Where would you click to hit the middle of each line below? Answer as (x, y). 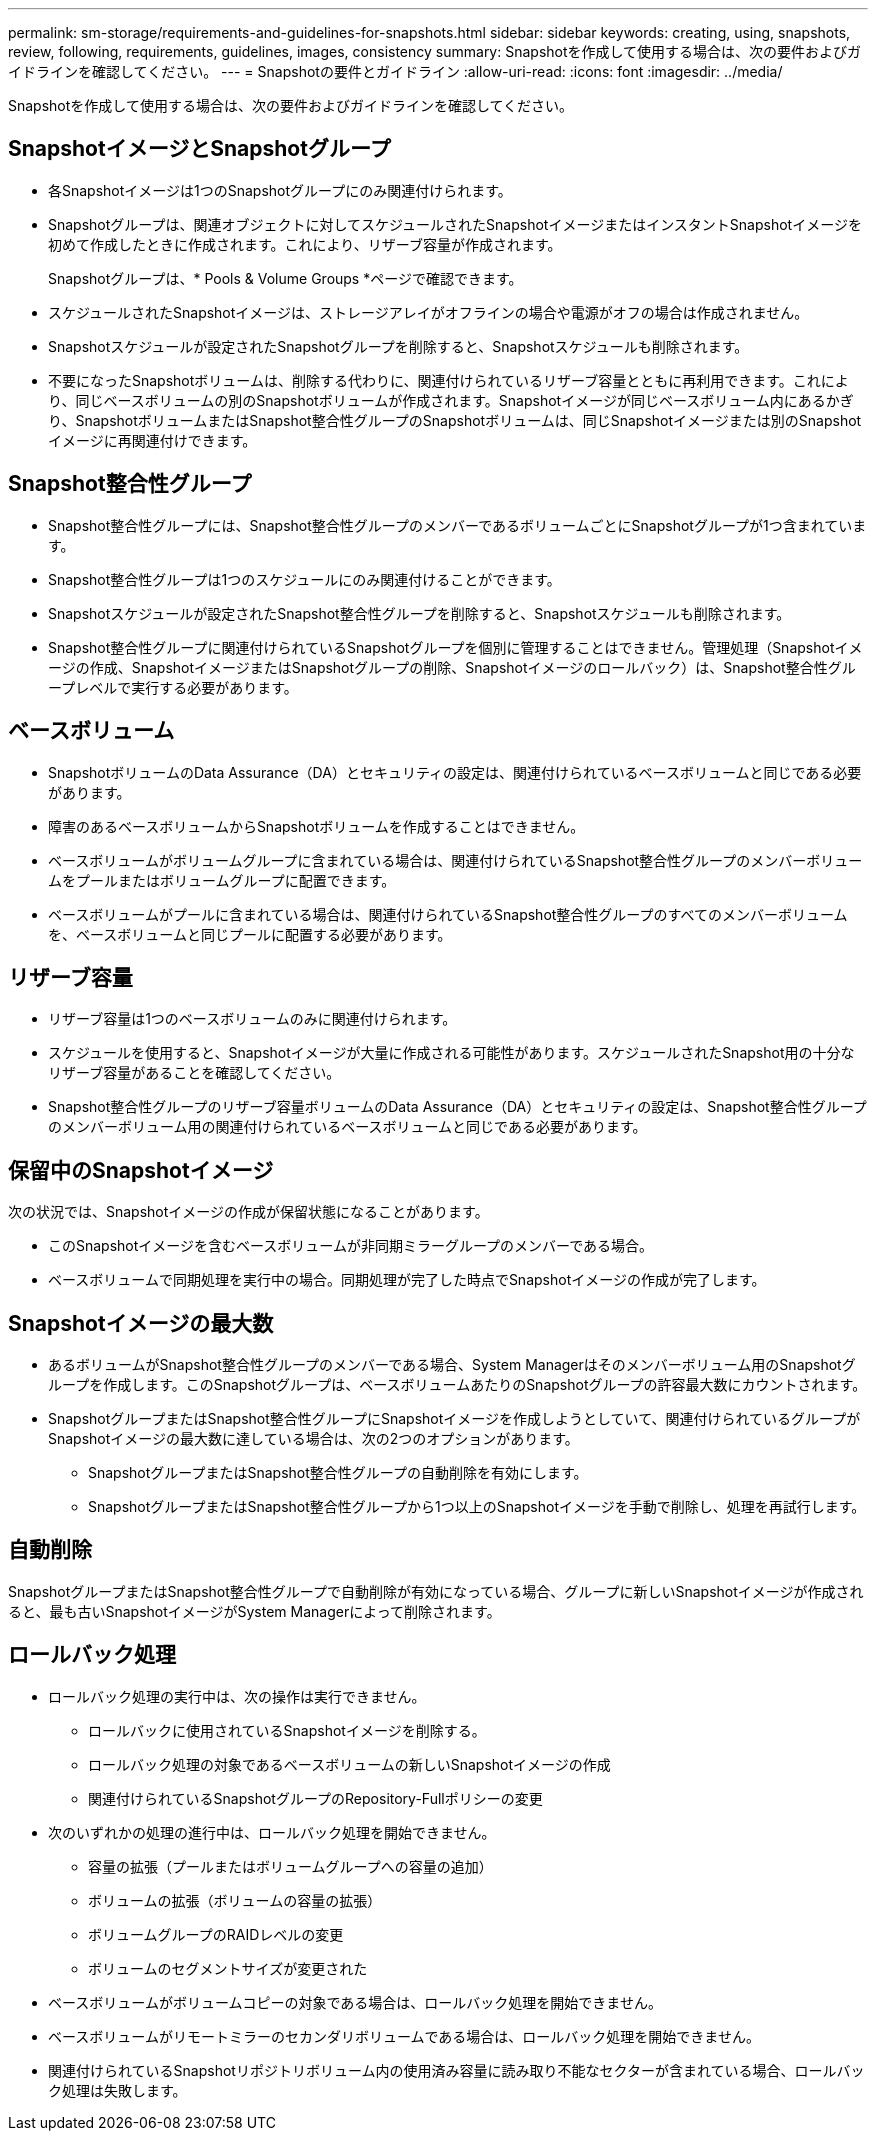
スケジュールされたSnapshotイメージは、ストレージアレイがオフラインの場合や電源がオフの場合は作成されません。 (428, 312)
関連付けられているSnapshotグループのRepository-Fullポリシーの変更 (315, 1798)
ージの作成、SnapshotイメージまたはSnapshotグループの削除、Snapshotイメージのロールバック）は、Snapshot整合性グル (452, 667)
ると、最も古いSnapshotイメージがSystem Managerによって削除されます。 (254, 1611)
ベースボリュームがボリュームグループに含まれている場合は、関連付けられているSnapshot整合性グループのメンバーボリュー (455, 860)
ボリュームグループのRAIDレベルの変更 (216, 1934)
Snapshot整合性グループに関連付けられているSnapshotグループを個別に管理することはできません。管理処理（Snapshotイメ (455, 647)
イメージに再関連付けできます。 (152, 440)
